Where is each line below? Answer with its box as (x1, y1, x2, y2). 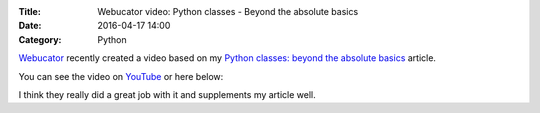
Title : (18, 6, 42, 17)
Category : (18, 33, 62, 45)
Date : (18, 20, 42, 32)
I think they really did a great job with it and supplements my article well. (18, 88, 316, 100)
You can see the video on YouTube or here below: (18, 70, 224, 82)
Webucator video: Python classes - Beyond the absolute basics (97, 6, 359, 17)
